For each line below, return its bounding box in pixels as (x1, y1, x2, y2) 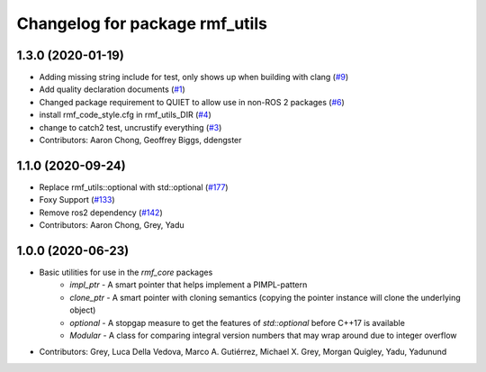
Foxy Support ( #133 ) (39, 195, 116, 205)
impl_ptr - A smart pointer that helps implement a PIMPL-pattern (69, 279, 308, 290)
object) (69, 304, 96, 315)
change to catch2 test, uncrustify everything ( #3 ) (39, 122, 222, 132)
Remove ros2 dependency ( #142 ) (39, 207, 163, 218)
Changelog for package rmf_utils (16, 14, 267, 33)
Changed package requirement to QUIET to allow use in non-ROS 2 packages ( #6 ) (39, 96, 346, 107)
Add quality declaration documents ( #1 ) (39, 84, 186, 95)
